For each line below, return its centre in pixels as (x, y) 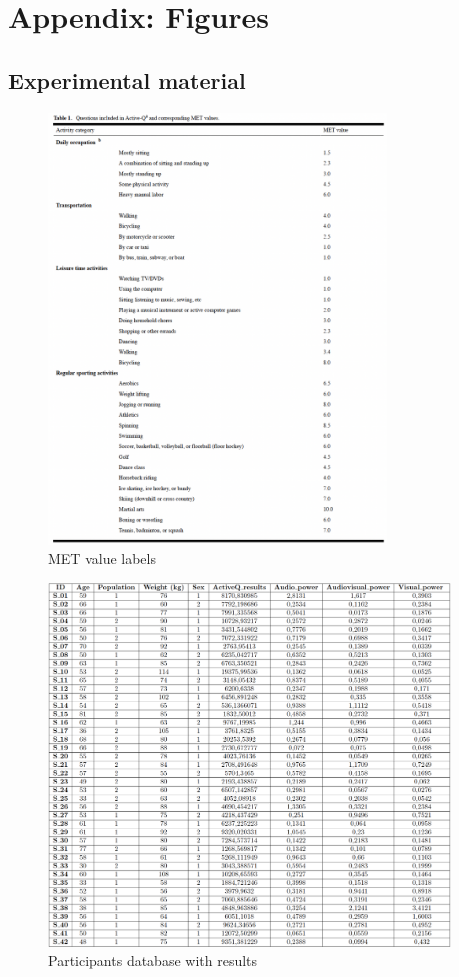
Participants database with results (153, 960)
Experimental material (127, 79)
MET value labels (102, 558)
